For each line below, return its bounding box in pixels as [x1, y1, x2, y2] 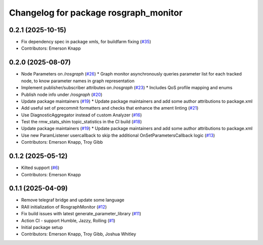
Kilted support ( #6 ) [21, 165, 59, 170]
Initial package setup [21, 225, 63, 230]
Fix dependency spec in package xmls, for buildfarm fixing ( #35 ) [21, 39, 151, 45]
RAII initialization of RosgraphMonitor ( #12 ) [21, 204, 107, 209]
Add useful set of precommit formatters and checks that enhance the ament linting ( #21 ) [21, 105, 199, 111]
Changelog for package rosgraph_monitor [9, 7, 183, 18]
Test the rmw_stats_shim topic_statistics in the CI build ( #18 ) [21, 119, 142, 125]
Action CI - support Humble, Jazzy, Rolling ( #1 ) [21, 217, 115, 224]
